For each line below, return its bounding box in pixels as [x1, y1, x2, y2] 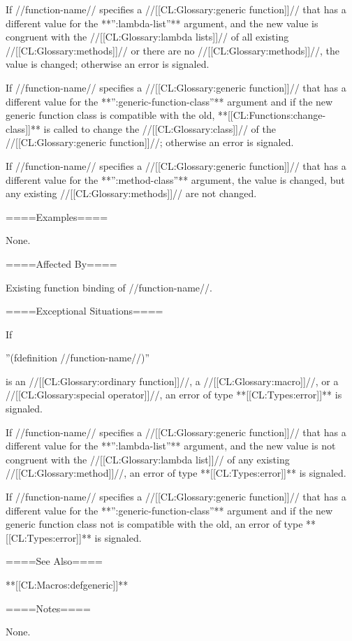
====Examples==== [6, 209, 108, 224]
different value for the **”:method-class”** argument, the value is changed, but [6, 172, 345, 187]
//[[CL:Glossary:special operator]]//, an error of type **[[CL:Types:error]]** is [6, 387, 342, 402]
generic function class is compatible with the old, [6, 108, 215, 122]
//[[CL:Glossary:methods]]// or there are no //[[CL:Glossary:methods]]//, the [6, 43, 340, 57]
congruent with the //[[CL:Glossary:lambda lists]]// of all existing [6, 29, 289, 44]
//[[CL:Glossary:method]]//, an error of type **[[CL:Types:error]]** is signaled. [6, 466, 346, 480]
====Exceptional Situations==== [6, 303, 163, 318]
